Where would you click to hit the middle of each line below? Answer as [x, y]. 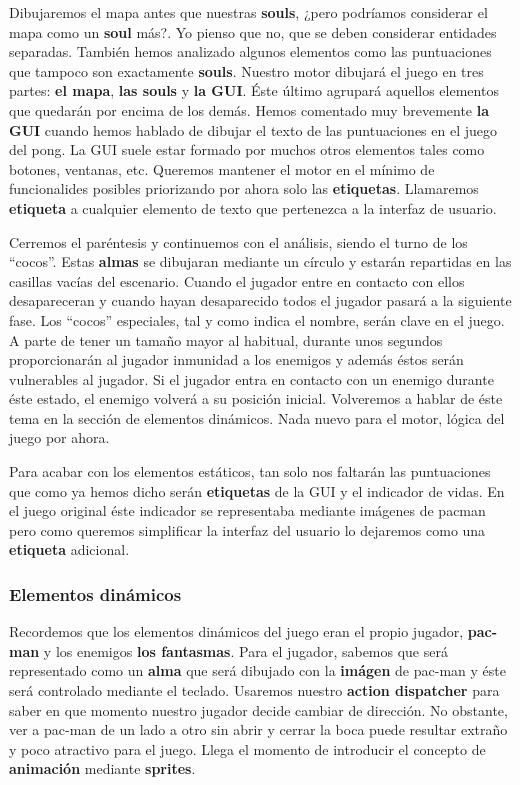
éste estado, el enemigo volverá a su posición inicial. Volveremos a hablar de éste [256, 398]
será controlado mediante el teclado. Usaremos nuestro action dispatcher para [254, 690]
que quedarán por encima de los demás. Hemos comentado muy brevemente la [249, 109]
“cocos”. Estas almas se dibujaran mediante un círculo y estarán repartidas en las [260, 261]
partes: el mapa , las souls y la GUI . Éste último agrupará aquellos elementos [254, 90]
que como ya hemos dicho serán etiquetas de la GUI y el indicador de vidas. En [257, 490]
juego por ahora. [59, 437]
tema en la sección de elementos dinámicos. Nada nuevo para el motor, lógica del [257, 417]
